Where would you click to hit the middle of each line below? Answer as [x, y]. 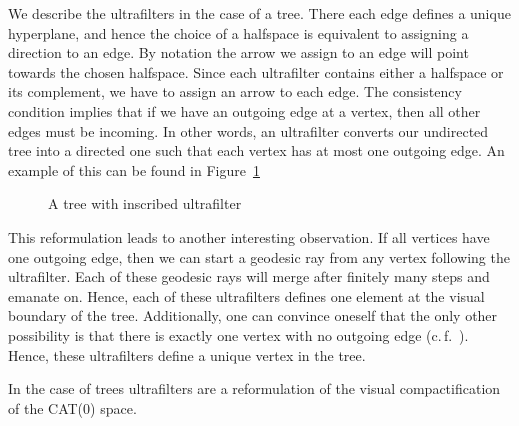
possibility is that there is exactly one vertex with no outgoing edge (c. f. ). [238, 334]
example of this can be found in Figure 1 [134, 169]
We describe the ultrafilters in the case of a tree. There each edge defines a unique [259, 13]
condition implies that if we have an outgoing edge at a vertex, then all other [244, 110]
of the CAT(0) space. [72, 407]
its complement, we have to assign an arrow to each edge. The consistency [235, 91]
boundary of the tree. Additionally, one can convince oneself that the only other [253, 315]
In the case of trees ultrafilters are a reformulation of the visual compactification [254, 388]
